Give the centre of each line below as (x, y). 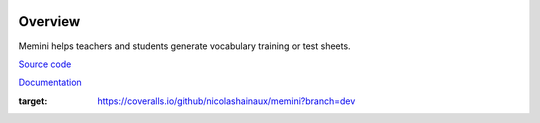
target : (33, 101)
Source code (45, 64)
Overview (49, 21)
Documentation (50, 82)
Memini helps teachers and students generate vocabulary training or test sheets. (184, 46)
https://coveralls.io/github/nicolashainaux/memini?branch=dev (226, 101)
